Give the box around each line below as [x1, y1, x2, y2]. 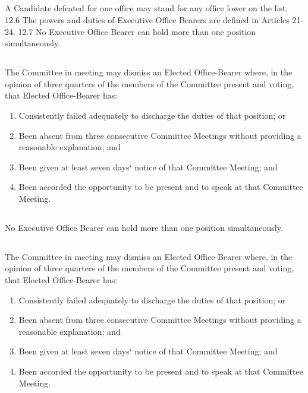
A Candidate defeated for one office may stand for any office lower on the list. [5, 2, 288, 14]
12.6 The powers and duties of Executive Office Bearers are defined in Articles [5, 13, 290, 26]
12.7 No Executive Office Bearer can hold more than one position [18, 25, 256, 37]
